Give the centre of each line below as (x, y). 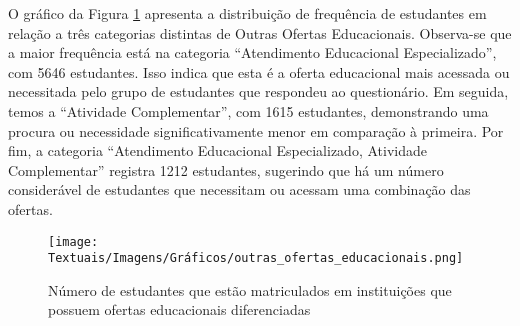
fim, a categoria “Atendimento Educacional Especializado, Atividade (217, 150)
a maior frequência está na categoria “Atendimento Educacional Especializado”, (252, 52)
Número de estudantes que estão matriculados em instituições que (250, 289)
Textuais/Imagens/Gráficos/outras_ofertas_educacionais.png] (256, 258)
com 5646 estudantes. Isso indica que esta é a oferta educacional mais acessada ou (259, 71)
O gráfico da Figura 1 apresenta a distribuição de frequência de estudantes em (247, 13)
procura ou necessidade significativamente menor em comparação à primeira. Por (256, 130)
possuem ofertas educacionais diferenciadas (179, 309)
